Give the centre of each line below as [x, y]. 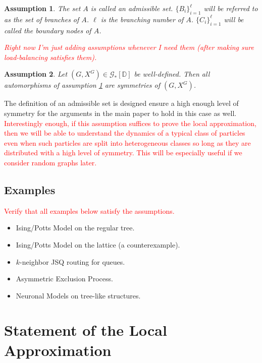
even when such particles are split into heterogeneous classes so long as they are [127, 142]
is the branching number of [142, 19]
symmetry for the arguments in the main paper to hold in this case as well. [120, 113]
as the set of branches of [42, 19]
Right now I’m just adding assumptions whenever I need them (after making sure [129, 47]
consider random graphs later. [50, 162]
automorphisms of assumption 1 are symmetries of [82, 85]
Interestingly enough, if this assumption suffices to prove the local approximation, [130, 123]
